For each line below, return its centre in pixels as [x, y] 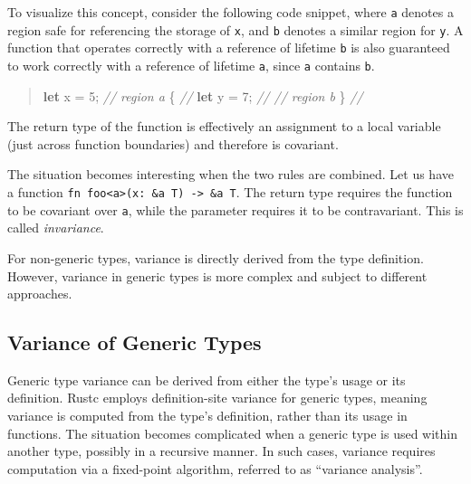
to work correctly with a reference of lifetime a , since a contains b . [191, 65]
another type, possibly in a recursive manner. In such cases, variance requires [221, 451]
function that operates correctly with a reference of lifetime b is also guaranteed [229, 47]
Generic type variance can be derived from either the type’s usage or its [207, 380]
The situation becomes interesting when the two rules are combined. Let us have [231, 174]
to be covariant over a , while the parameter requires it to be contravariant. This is [235, 209]
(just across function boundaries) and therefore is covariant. [173, 143]
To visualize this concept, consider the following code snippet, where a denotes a [231, 12]
